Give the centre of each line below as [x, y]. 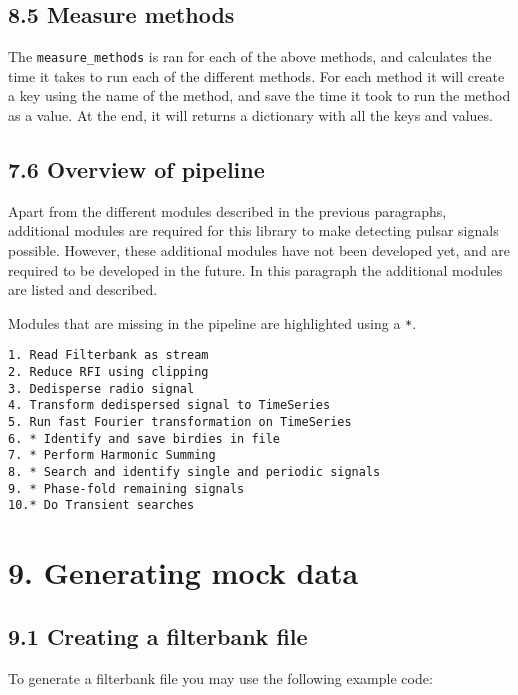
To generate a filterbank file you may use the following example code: [220, 677]
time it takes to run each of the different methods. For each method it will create [256, 75]
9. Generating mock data [183, 572]
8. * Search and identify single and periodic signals [194, 472]
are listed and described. [83, 289]
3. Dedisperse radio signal [101, 388]
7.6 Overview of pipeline [136, 169]
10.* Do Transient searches [101, 505]
